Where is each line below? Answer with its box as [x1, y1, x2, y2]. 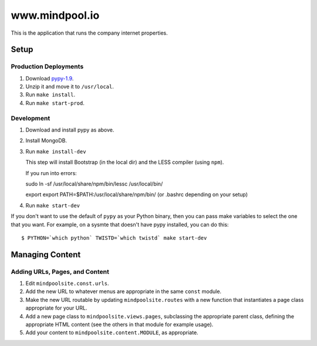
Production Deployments [11, 62, 84, 70]
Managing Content [11, 250, 81, 260]
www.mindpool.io [11, 9, 100, 22]
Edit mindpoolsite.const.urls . [25, 280, 109, 287]
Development [11, 114, 50, 122]
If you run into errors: [25, 169, 77, 176]
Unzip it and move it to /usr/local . [25, 83, 114, 90]
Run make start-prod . [25, 99, 85, 106]
